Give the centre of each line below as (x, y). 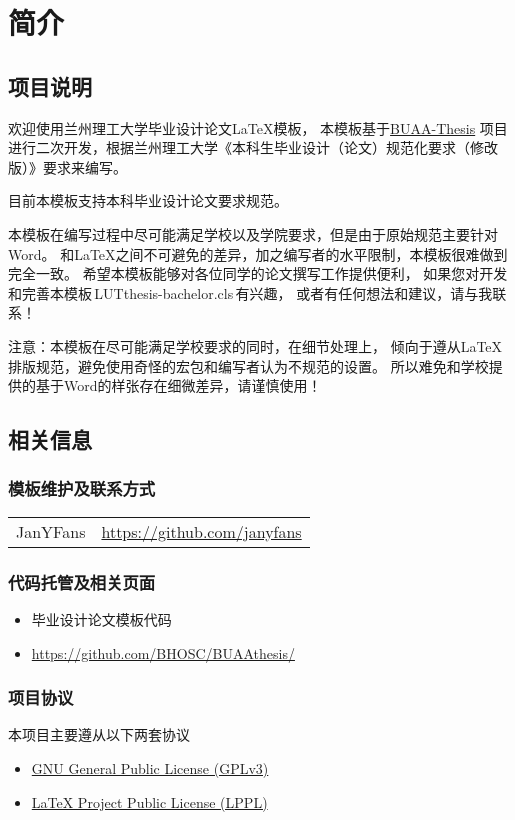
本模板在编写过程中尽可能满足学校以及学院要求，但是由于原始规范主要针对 (253, 233)
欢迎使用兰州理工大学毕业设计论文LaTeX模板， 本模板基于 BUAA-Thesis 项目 (258, 127)
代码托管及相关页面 (82, 581)
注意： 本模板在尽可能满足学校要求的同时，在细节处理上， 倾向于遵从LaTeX (255, 345)
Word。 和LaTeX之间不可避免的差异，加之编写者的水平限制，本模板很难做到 (258, 253)
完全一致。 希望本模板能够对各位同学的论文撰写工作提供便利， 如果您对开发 (258, 273)
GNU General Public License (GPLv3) (150, 767)
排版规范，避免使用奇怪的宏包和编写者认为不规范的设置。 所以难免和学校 (248, 365)
